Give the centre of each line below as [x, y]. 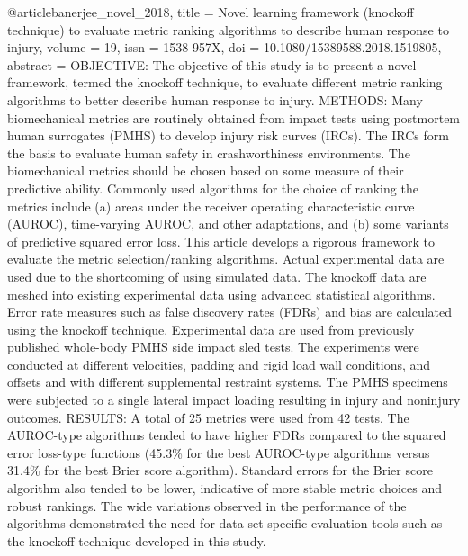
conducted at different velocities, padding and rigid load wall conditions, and [219, 364]
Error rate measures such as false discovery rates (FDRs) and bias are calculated [230, 312]
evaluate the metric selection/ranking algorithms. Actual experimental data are [226, 259]
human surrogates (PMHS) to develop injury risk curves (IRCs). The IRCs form [228, 135]
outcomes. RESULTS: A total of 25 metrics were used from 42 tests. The [208, 417]
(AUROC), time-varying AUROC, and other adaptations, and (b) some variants [228, 224]
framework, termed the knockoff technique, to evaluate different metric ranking [225, 82]
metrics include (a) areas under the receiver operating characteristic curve [211, 206]
